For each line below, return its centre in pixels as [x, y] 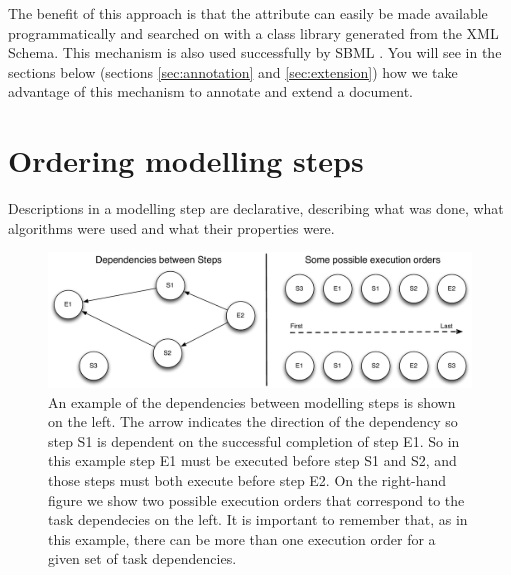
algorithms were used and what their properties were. [171, 227]
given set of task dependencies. [142, 558]
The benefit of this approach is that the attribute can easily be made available [248, 13]
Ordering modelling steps [186, 160]
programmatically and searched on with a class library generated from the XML [253, 32]
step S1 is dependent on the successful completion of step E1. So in [254, 440]
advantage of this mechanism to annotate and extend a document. [210, 91]
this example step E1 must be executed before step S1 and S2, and [252, 460]
